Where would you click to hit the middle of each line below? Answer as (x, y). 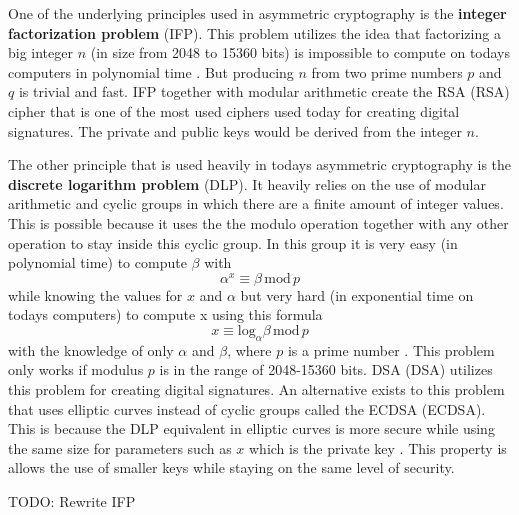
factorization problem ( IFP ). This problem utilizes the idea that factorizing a (254, 32)
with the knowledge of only (91, 349)
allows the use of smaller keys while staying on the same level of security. (231, 467)
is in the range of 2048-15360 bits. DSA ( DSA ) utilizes (326, 369)
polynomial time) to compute (97, 262)
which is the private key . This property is (378, 447)
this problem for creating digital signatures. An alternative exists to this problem (256, 388)
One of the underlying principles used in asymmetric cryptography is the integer (257, 13)
